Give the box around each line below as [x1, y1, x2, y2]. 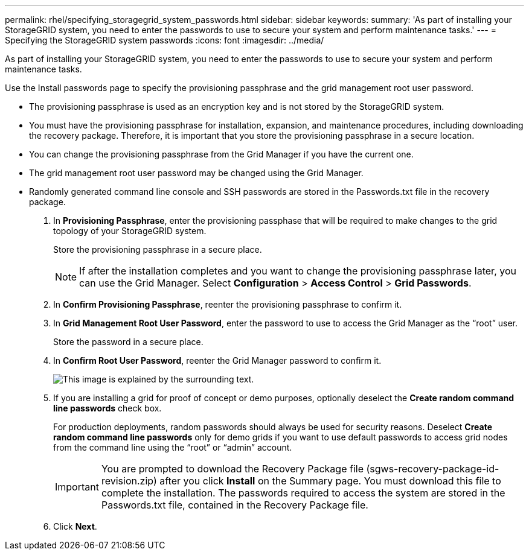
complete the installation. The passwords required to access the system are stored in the [101, 487, 505, 499]
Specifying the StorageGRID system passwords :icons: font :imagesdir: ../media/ [5, 35, 324, 45]
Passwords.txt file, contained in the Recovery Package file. [101, 499, 368, 511]
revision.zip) [101, 475, 157, 487]
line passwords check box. [53, 403, 162, 413]
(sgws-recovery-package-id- [366, 463, 499, 475]
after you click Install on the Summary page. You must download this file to [159, 475, 501, 487]
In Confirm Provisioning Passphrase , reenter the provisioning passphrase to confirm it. [53, 299, 402, 309]
